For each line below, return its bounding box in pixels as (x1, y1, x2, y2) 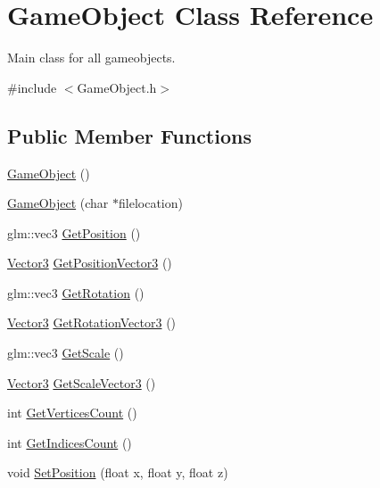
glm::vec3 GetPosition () (7, 223, 141, 242)
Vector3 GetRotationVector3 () (7, 313, 177, 332)
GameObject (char (7, 194, 109, 212)
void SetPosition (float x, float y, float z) (7, 463, 228, 482)
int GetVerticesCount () (7, 403, 137, 422)
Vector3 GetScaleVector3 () (7, 373, 156, 392)
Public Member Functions (7, 121, 252, 149)
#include (7, 78, 57, 96)
